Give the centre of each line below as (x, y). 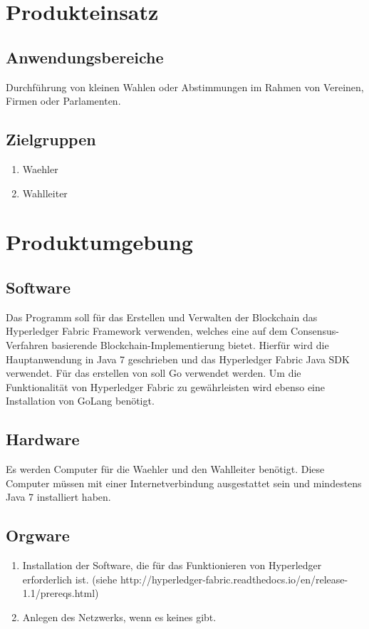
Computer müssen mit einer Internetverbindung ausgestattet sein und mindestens (184, 483)
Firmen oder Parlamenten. (63, 101)
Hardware (43, 439)
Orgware (38, 535)
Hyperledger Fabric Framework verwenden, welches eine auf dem (147, 331)
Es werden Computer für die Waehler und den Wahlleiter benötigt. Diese (165, 469)
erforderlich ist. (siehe (70, 579)
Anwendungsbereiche (85, 57)
